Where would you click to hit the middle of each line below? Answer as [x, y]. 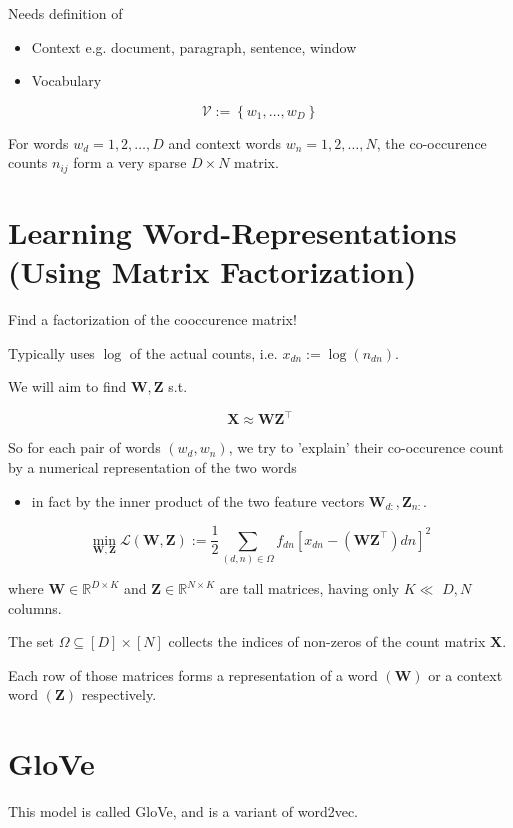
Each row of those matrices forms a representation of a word [193, 674]
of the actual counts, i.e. [203, 352]
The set [31, 641]
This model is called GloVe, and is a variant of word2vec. [183, 811]
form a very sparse [130, 162]
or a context [465, 674]
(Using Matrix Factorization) [212, 271]
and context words [225, 142]
